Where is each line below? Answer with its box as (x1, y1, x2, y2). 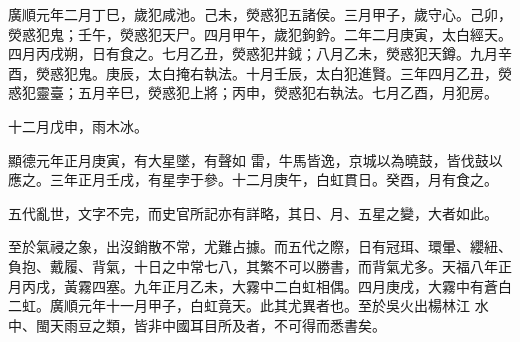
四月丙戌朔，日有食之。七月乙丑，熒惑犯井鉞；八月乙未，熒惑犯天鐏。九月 (8, 43, 498, 64)
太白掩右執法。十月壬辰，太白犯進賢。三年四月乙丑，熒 (147, 62, 512, 83)
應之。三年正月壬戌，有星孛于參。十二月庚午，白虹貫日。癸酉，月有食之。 (8, 169, 498, 190)
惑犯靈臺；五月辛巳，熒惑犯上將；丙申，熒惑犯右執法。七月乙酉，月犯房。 (8, 82, 498, 103)
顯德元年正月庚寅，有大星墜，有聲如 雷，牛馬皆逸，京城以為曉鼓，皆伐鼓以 (8, 149, 503, 170)
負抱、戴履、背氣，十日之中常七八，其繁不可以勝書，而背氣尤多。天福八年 (8, 255, 498, 276)
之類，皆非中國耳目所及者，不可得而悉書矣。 (91, 314, 386, 335)
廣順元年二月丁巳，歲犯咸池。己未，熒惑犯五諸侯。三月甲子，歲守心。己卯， (8, 4, 512, 24)
